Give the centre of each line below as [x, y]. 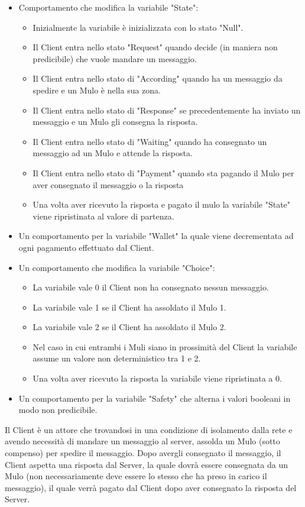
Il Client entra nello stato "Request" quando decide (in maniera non [155, 47]
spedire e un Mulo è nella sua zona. [97, 90]
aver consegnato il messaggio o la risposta [108, 184]
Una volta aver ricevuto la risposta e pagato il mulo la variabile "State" [162, 204]
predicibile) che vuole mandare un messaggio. [115, 58]
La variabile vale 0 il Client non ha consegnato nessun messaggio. [151, 287]
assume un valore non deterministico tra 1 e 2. [117, 358]
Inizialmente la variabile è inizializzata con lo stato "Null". [138, 27]
